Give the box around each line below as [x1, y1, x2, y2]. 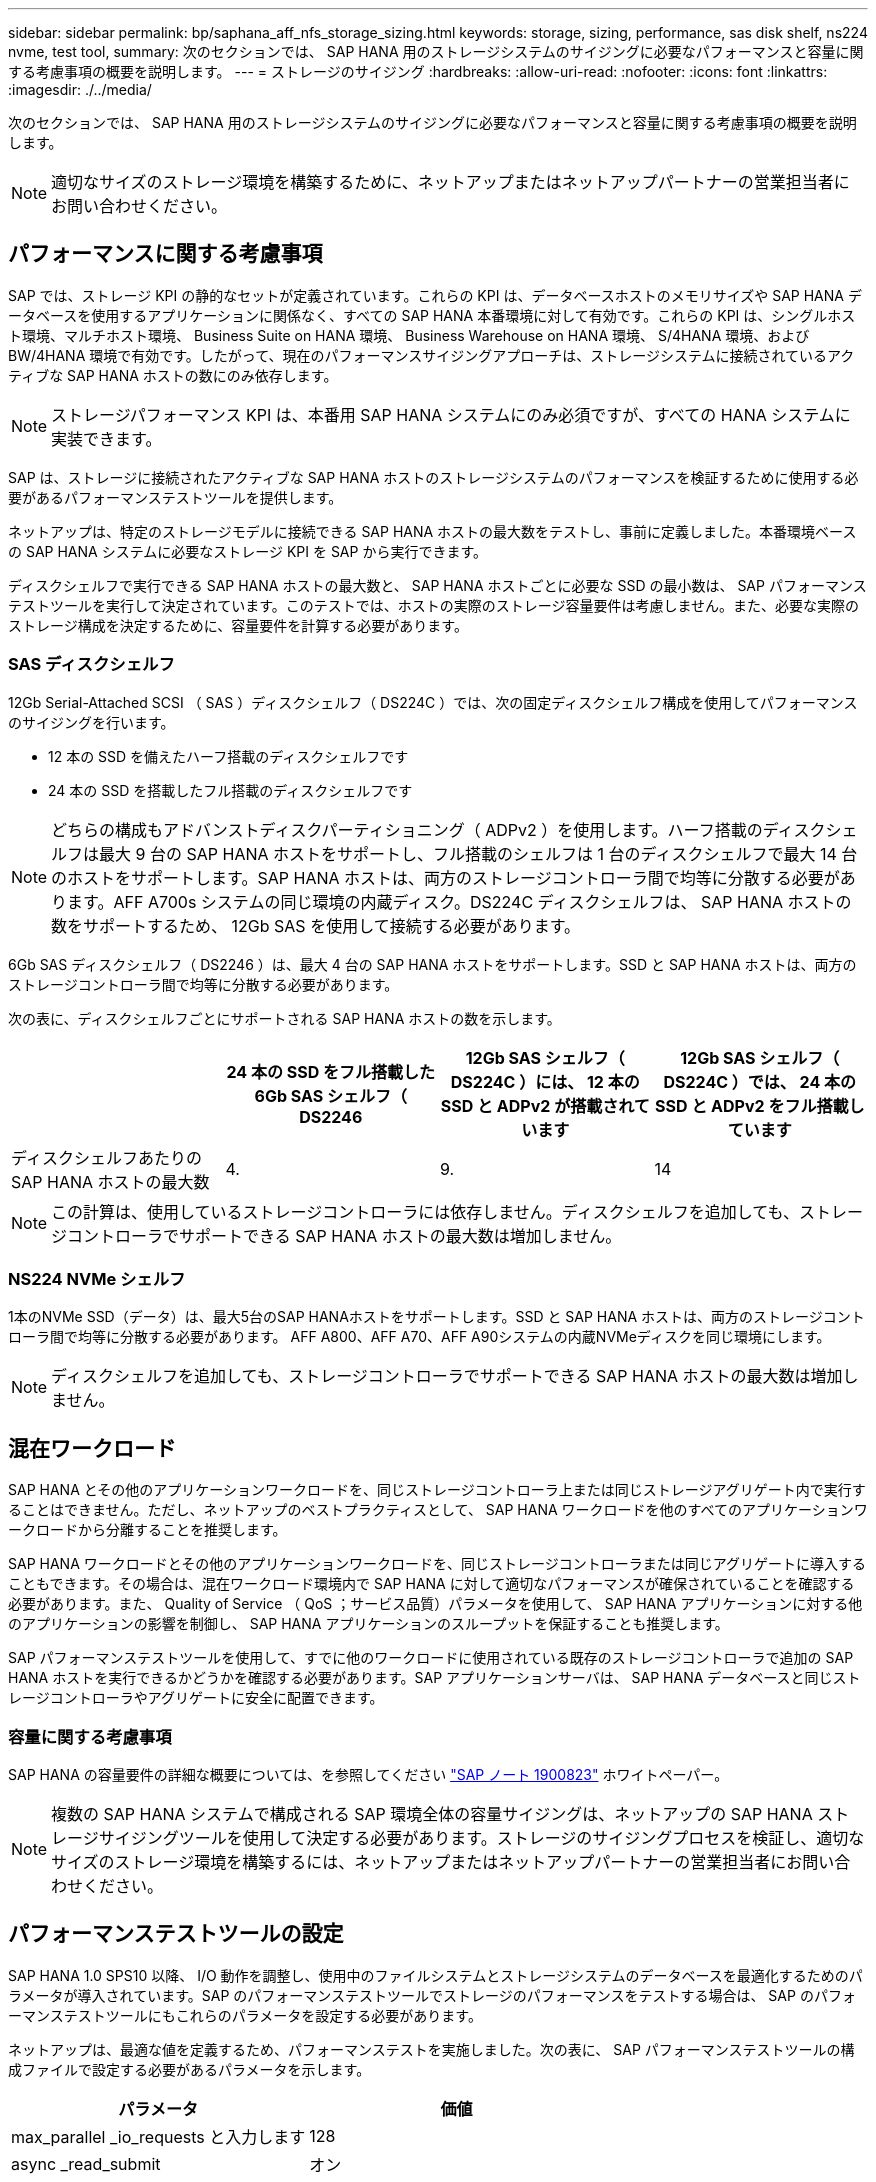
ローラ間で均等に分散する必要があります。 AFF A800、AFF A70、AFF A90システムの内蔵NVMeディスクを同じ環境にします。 [8, 1328, 831, 1346]
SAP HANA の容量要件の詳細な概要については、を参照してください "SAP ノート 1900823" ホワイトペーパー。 [8, 1765, 729, 1783]
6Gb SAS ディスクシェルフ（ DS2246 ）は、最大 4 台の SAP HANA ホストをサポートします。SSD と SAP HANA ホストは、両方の [8, 955, 857, 973]
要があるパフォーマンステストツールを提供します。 [8, 488, 343, 506]
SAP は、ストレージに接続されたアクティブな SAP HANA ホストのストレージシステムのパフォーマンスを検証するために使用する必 [8, 468, 859, 486]
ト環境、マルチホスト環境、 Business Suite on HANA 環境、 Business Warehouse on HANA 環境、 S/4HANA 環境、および [8, 326, 810, 344]
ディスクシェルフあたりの [11, 1147, 202, 1168]
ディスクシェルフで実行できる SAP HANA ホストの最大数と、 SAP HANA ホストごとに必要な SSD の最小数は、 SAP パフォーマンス [8, 576, 867, 594]
